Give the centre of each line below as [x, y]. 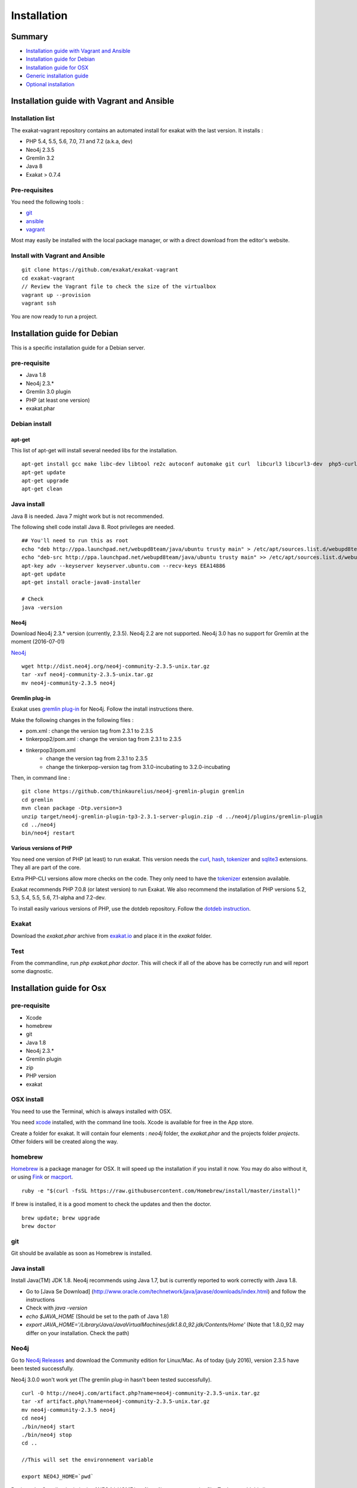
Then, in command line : [41, 777]
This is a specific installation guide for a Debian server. [78, 348]
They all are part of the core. [46, 868]
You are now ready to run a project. [54, 317]
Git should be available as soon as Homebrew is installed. [82, 1253]
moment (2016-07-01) [38, 642]
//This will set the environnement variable [88, 1460]
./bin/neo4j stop [47, 1435]
